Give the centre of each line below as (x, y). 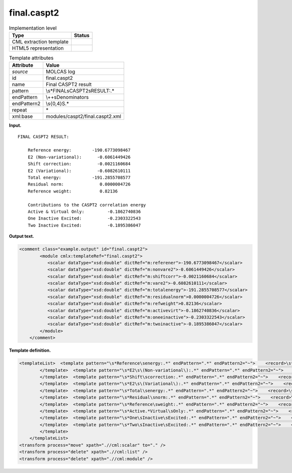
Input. (15, 125)
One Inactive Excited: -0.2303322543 (84, 218)
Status (82, 35)
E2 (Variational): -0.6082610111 (79, 171)
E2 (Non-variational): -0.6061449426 (79, 157)
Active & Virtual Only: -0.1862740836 (84, 211)
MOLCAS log (61, 72)
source (20, 72)
